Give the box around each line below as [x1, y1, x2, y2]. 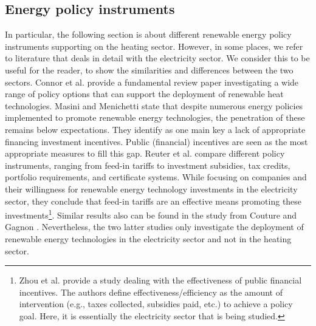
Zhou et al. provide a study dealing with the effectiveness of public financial [19, 274, 302, 287]
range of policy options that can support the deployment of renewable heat [5, 87, 284, 100]
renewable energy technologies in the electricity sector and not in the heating [5, 232, 292, 245]
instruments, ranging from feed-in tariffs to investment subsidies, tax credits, [5, 158, 290, 171]
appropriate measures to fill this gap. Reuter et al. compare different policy [5, 147, 285, 160]
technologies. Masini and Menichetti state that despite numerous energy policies [5, 99, 303, 112]
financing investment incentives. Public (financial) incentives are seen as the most [5, 135, 308, 148]
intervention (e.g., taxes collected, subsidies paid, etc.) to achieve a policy [19, 297, 293, 310]
